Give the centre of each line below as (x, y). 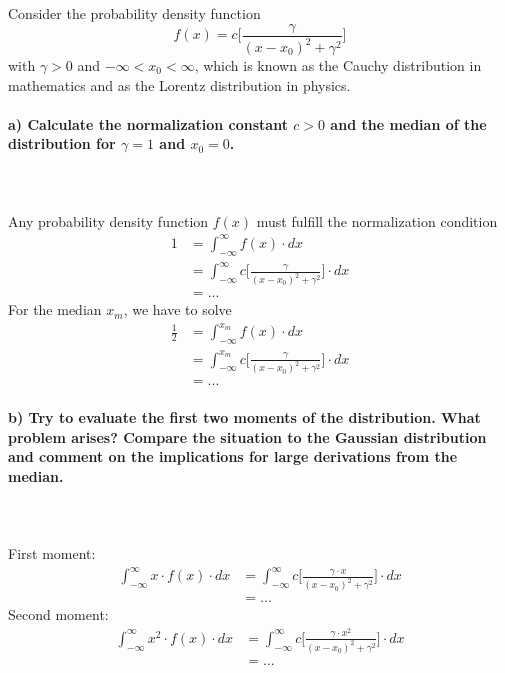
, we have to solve (177, 309)
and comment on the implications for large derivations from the (233, 456)
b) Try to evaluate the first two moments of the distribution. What (244, 417)
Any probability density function (108, 220)
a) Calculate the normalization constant (148, 123)
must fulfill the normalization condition (377, 220)
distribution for (62, 143)
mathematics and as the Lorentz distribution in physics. (179, 84)
